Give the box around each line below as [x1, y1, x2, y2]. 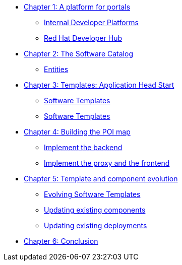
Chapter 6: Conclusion [24, 237, 98, 245]
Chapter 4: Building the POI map [24, 127, 131, 136]
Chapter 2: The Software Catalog [24, 49, 133, 58]
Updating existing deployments [44, 221, 147, 230]
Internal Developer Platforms [44, 18, 139, 27]
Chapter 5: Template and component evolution [24, 174, 178, 183]
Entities [44, 65, 69, 74]
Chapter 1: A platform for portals [24, 3, 131, 11]
